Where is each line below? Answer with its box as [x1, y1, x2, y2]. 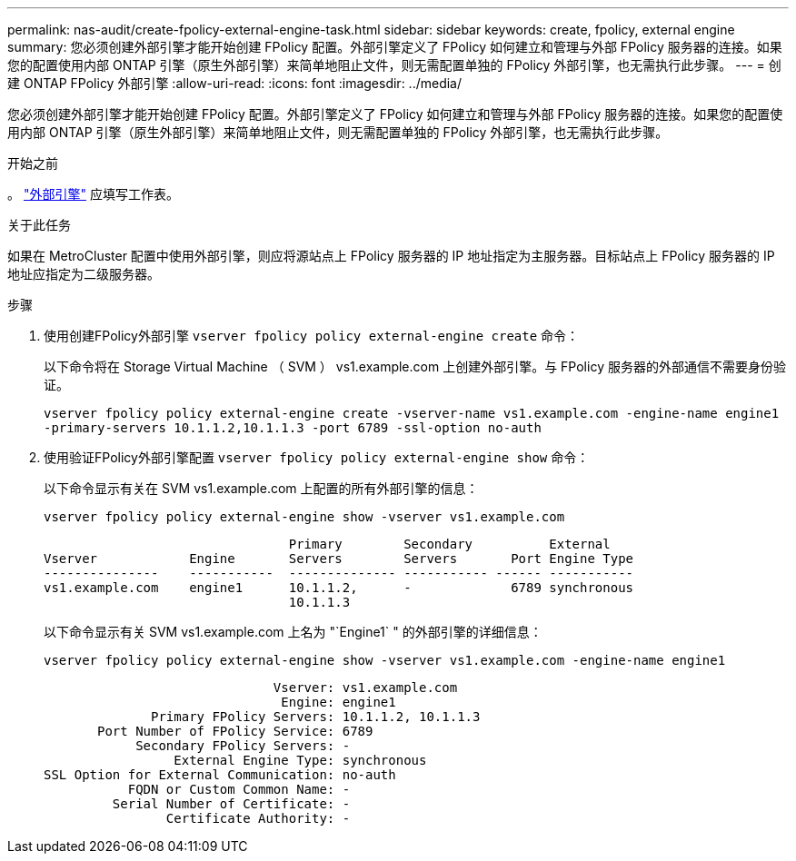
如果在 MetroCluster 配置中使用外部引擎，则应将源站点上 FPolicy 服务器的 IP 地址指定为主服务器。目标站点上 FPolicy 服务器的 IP [7, 248, 775, 263]
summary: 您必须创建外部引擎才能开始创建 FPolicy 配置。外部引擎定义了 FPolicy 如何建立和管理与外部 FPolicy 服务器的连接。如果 [7, 39, 782, 54]
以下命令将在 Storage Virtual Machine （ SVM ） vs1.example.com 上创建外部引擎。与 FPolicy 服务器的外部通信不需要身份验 [44, 359, 786, 374]
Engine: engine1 [281, 695, 396, 709]
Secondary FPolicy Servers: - [135, 738, 351, 753]
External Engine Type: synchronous [174, 753, 427, 767]
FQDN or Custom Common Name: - [127, 782, 351, 797]
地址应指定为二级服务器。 [7, 266, 160, 282]
